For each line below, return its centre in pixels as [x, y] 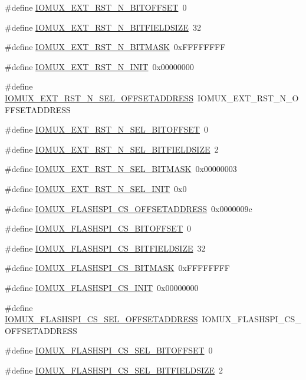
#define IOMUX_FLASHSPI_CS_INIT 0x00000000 [102, 287]
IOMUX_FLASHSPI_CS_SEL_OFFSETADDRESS [101, 319]
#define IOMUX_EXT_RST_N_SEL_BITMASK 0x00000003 [121, 169]
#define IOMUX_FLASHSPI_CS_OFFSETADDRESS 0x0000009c [129, 208]
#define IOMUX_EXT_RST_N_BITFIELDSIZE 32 [103, 27]
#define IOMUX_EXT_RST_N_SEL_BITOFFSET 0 [106, 129]
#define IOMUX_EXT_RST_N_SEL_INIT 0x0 [96, 188]
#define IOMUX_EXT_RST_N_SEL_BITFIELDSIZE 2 [112, 149]
